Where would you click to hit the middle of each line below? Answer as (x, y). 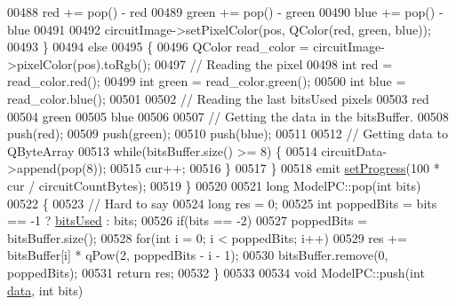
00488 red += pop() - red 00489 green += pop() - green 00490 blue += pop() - (225, 12)
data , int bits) (45, 290)
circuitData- (354, 150)
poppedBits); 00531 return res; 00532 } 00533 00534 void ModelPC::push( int (216, 272)
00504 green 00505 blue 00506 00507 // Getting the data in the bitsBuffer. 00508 (228, 116)
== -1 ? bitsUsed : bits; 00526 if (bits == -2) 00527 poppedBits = (188, 220)
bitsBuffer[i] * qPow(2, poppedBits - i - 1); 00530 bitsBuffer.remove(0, (198, 255)
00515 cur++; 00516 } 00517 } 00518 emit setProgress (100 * (275, 168)
